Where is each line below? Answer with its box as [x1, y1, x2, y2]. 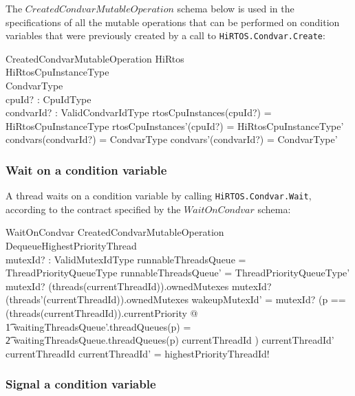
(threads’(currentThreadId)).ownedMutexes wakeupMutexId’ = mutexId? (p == [6, 292, 346, 307]
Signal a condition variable [6, 375, 156, 393]
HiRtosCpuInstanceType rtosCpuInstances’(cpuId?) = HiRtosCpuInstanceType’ [6, 118, 344, 133]
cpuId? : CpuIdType [6, 91, 92, 106]
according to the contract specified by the [6, 201, 181, 216]
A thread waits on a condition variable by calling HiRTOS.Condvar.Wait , [6, 188, 312, 203]
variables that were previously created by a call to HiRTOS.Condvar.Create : [6, 28, 325, 43]
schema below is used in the [177, 1, 294, 15]
